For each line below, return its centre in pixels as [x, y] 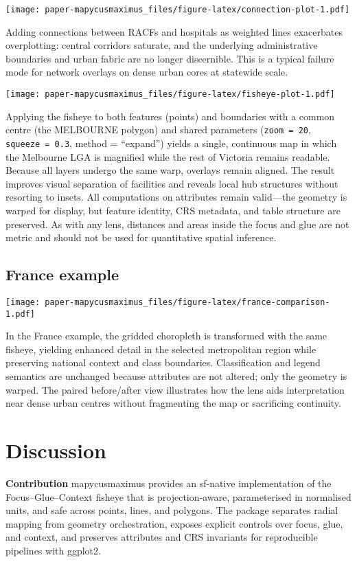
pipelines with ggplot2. [53, 550]
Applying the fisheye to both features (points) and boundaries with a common [170, 116]
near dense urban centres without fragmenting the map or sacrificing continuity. [173, 403]
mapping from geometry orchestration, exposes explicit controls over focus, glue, [174, 523]
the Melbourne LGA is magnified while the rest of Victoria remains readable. [168, 156]
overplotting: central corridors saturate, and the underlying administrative [162, 45]
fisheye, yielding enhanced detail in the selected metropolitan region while [161, 349]
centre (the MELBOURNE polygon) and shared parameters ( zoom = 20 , [158, 130]
